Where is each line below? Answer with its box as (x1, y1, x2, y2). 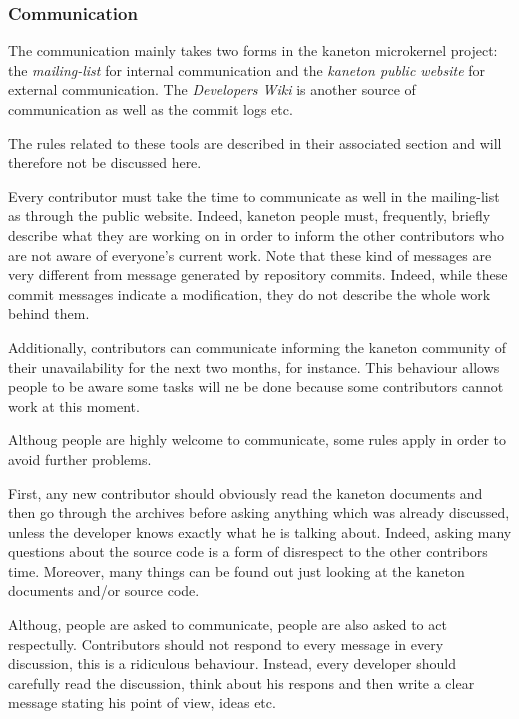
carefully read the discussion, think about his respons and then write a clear (8, 672, 475, 693)
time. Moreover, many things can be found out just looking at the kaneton (8, 560, 465, 581)
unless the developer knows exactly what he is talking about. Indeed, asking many (8, 521, 512, 542)
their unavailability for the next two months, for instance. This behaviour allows (8, 356, 500, 377)
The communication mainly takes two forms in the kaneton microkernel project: (8, 40, 498, 61)
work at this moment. (8, 395, 140, 416)
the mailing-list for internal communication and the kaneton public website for (8, 59, 486, 80)
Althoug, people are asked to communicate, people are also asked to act (8, 614, 447, 635)
